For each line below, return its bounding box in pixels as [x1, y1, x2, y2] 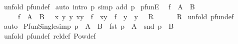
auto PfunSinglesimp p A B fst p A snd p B [3, 21, 174, 31]
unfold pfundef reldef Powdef [3, 30, 96, 41]
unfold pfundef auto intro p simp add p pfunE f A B [3, 1, 195, 11]
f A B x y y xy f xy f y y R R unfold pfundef [17, 11, 234, 21]
